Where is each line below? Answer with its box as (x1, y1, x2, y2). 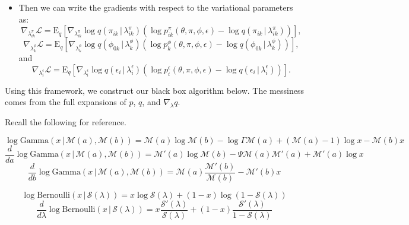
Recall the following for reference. (5, 116, 126, 128)
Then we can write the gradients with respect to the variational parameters (18, 1, 293, 13)
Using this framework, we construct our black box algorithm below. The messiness (5, 84, 304, 96)
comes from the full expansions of (5, 96, 126, 108)
